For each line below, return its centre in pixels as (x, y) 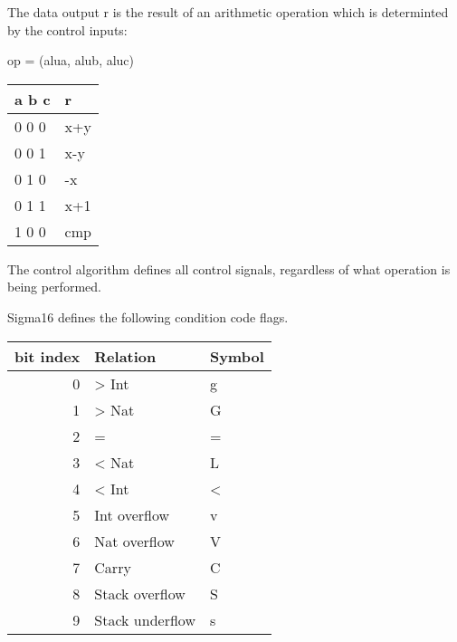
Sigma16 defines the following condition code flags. (148, 316)
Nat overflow (134, 541)
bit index (48, 356)
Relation (125, 356)
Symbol (237, 356)
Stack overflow (140, 593)
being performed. (54, 287)
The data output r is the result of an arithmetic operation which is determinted (228, 12)
